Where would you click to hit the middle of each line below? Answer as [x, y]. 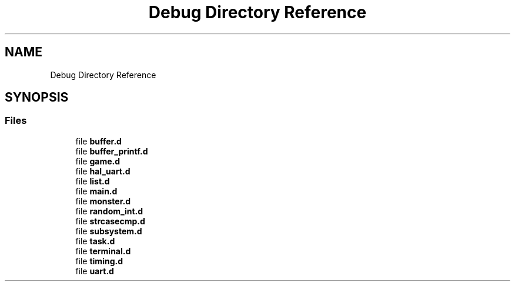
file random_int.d [109, 211]
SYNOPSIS [37, 97]
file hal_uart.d [103, 171]
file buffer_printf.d [112, 151]
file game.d [98, 161]
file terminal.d [103, 251]
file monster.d [103, 201]
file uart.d [95, 271]
